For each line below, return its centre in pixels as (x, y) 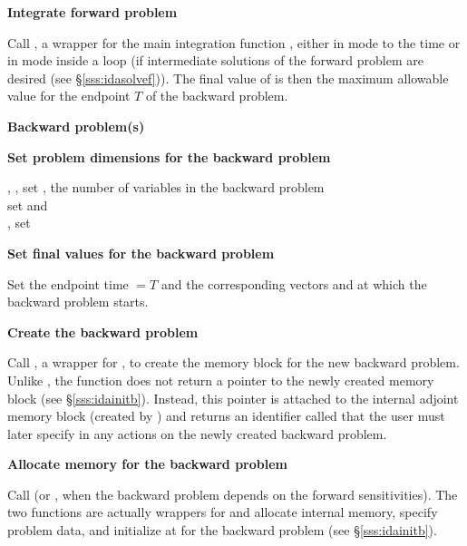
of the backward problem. (217, 96)
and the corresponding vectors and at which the (294, 283)
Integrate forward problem (92, 12)
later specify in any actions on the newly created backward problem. (197, 433)
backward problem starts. (78, 302)
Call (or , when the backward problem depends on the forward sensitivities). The (233, 494)
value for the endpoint (69, 96)
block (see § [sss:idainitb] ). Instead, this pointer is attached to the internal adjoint (233, 398)
